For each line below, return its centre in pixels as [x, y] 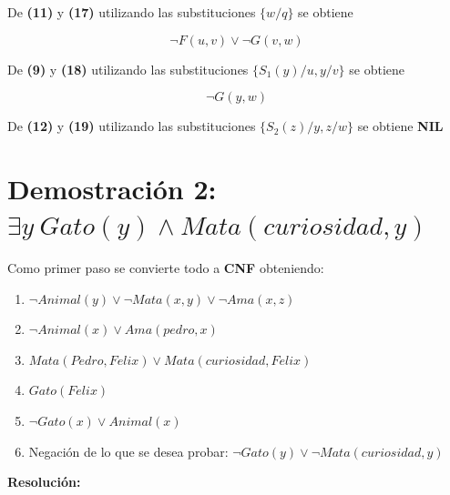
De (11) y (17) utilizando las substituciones [132, 12]
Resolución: [44, 482]
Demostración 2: [112, 188]
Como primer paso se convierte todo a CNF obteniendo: [166, 268]
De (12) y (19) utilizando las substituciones [132, 126]
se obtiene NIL [400, 126]
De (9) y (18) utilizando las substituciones [128, 69]
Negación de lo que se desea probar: [128, 451]
